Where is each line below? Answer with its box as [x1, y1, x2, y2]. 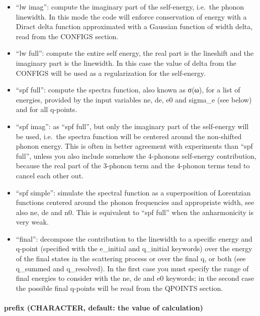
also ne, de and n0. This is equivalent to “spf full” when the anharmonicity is [16, 206, 253, 217]
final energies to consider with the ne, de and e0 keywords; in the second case [16, 273, 254, 283]
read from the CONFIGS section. [16, 31, 119, 41]
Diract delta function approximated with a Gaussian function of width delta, [16, 21, 253, 32]
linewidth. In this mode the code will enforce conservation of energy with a [16, 11, 247, 22]
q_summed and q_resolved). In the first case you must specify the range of [16, 263, 249, 273]
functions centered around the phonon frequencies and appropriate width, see [16, 197, 254, 207]
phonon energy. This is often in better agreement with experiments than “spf [16, 141, 253, 151]
